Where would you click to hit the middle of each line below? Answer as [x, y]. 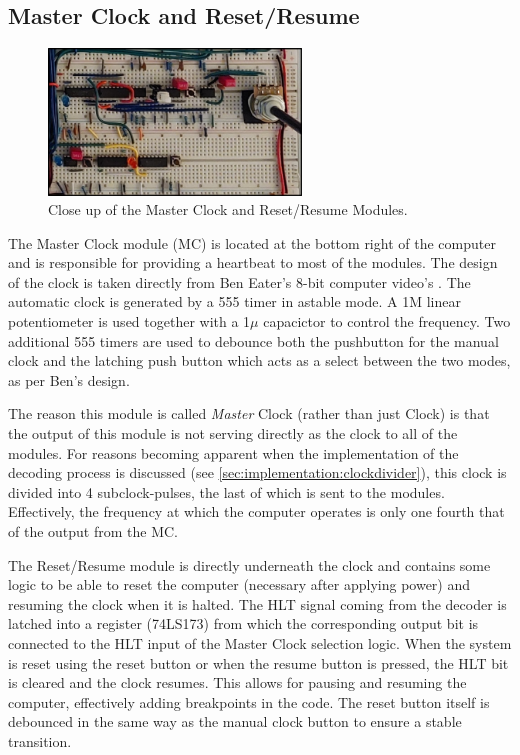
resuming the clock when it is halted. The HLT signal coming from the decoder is [257, 603]
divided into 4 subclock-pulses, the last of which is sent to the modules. [226, 491]
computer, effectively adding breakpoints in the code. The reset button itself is [249, 701]
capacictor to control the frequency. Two [387, 321]
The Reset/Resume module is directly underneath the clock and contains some [249, 564]
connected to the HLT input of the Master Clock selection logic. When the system [260, 642]
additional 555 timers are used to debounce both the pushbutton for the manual [253, 340]
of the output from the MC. [93, 531]
